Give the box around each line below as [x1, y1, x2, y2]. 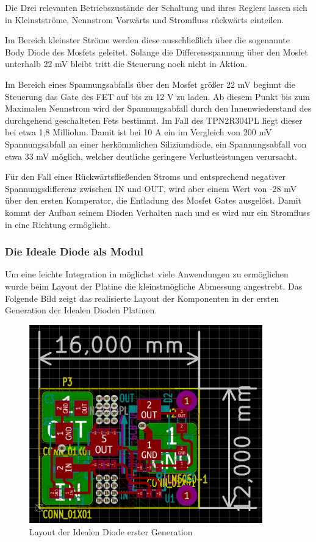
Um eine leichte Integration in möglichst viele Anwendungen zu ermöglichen [5, 268, 289, 280]
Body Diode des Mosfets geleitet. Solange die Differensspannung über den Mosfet [5, 45, 308, 58]
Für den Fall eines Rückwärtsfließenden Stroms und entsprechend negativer [5, 170, 286, 183]
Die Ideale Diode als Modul [5, 244, 143, 259]
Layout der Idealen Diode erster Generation [29, 525, 193, 538]
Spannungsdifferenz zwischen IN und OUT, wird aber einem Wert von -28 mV [5, 182, 297, 194]
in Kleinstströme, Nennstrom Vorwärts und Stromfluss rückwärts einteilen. [5, 13, 284, 26]
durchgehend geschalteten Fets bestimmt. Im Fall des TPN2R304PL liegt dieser [5, 113, 303, 126]
